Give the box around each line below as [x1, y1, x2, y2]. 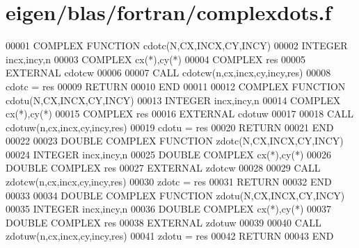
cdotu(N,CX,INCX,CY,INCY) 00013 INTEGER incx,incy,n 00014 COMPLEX [6, 92, 341, 107]
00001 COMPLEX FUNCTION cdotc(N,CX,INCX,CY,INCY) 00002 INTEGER [6, 38, 348, 53]
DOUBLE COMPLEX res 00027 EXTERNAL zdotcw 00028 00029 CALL [6, 160, 321, 175]
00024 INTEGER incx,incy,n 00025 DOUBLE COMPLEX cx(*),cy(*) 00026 [6, 147, 331, 161]
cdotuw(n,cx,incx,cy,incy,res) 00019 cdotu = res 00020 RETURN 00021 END [6, 119, 334, 134]
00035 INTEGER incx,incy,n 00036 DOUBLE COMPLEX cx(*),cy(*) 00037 [6, 201, 331, 216]
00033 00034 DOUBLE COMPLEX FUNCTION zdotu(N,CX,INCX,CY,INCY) [6, 188, 345, 202]
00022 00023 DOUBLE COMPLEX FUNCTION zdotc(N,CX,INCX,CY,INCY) [6, 133, 344, 148]
